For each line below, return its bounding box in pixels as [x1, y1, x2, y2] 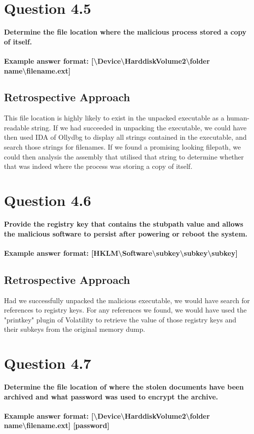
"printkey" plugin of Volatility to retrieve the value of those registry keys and [4, 314, 236, 324]
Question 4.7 [4, 353, 91, 373]
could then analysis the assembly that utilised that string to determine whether [4, 151, 244, 161]
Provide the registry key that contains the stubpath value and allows [4, 218, 244, 229]
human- [226, 113, 250, 123]
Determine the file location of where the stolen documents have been [4, 382, 244, 392]
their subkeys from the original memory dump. [4, 324, 145, 334]
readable [4, 122, 30, 132]
